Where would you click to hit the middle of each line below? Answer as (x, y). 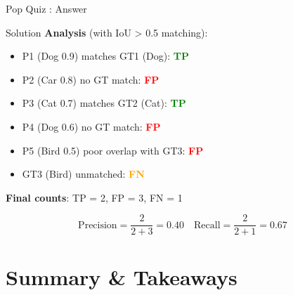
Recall (207, 225)
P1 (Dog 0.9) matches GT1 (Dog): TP (106, 56)
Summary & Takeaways (122, 276)
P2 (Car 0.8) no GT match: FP (91, 79)
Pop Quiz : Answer (46, 8)
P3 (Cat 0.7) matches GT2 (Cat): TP (104, 103)
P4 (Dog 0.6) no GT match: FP (91, 126)
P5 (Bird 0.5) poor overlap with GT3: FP (113, 150)
